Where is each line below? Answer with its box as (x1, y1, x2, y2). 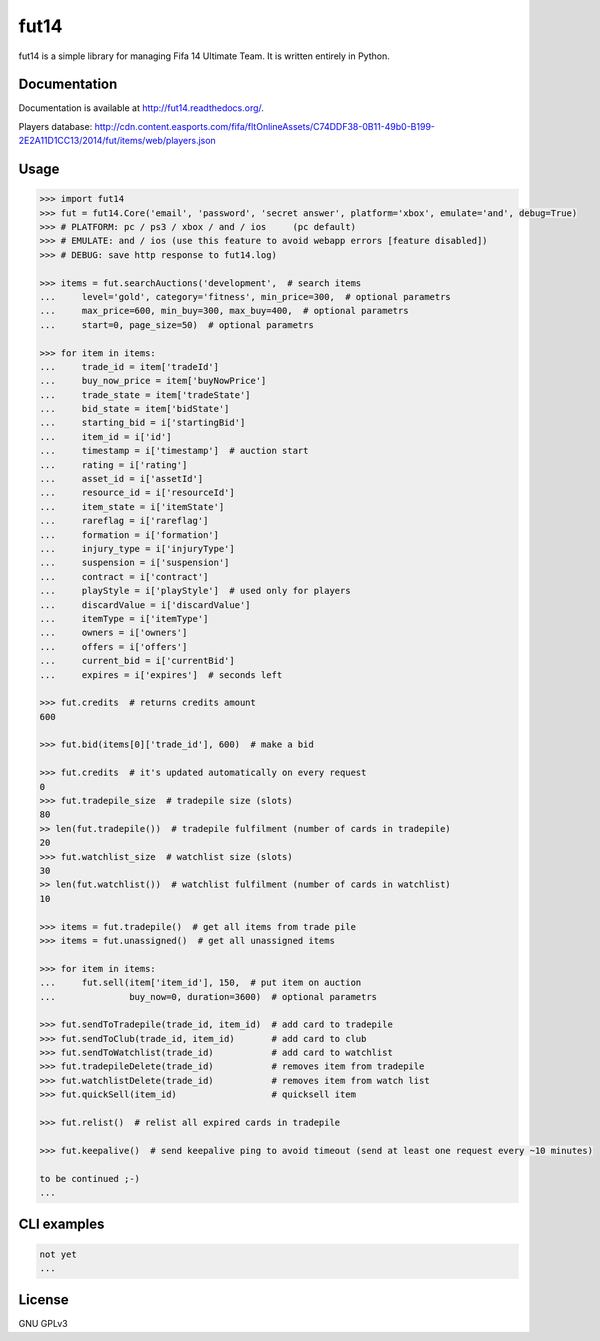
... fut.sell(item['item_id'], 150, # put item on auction (39, 977, 362, 989)
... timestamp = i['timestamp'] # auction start (39, 445, 309, 457)
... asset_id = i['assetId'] (39, 473, 204, 485)
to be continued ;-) (39, 1173, 140, 1184)
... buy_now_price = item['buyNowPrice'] (39, 375, 267, 387)
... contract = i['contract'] (39, 571, 209, 582)
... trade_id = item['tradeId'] (39, 361, 220, 372)
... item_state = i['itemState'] (39, 501, 225, 512)
